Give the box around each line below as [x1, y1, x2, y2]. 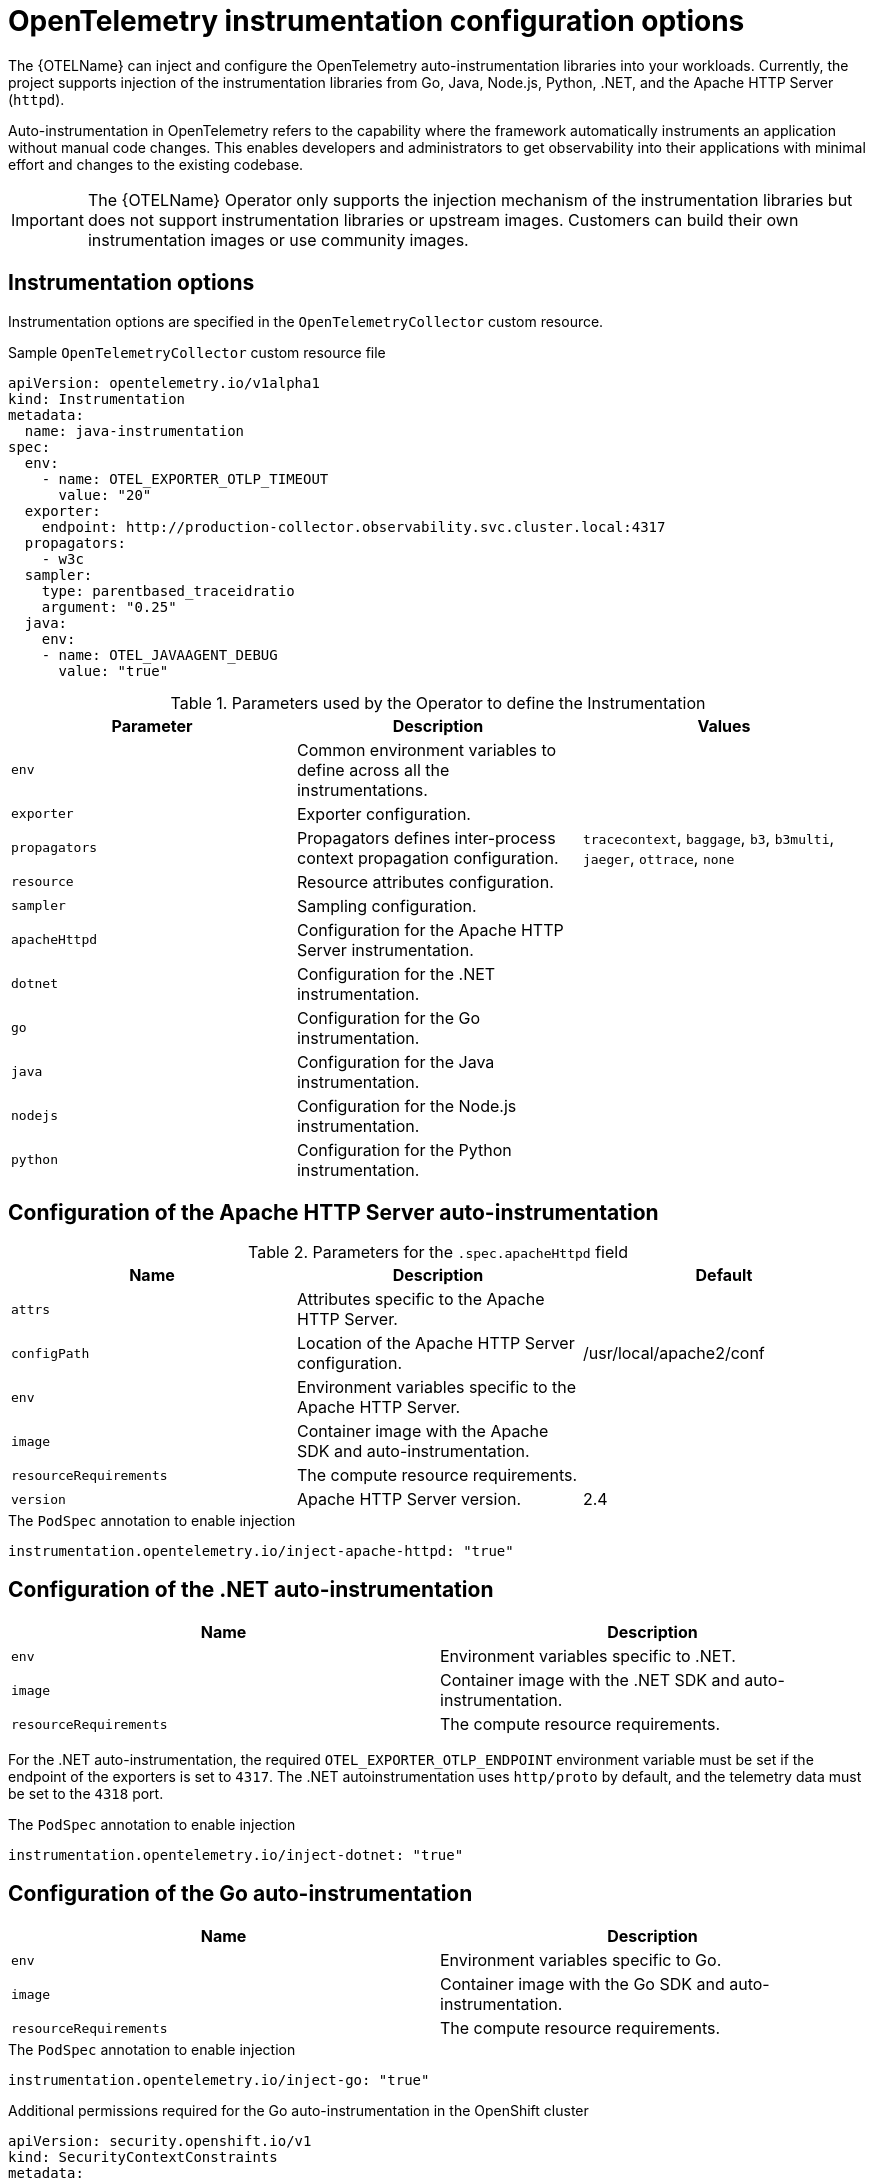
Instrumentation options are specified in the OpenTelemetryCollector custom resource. [8, 312, 604, 330]
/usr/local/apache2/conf [582, 1343, 765, 1364]
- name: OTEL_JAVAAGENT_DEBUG [41, 646, 278, 663]
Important [11, 209, 84, 230]
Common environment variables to [296, 739, 557, 760]
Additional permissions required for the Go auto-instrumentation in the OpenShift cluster [8, 2102, 589, 2120]
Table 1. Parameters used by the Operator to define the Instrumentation [170, 692, 706, 713]
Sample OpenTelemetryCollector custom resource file [8, 343, 386, 361]
